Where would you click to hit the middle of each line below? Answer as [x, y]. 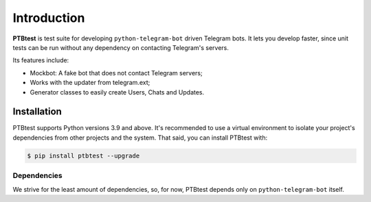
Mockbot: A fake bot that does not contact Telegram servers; [116, 73]
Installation [37, 112]
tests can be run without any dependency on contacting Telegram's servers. [121, 47]
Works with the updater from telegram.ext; [90, 83]
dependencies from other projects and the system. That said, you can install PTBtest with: [140, 138]
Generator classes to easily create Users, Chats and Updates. [117, 92]
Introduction [49, 18]
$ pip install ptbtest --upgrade [83, 155]
